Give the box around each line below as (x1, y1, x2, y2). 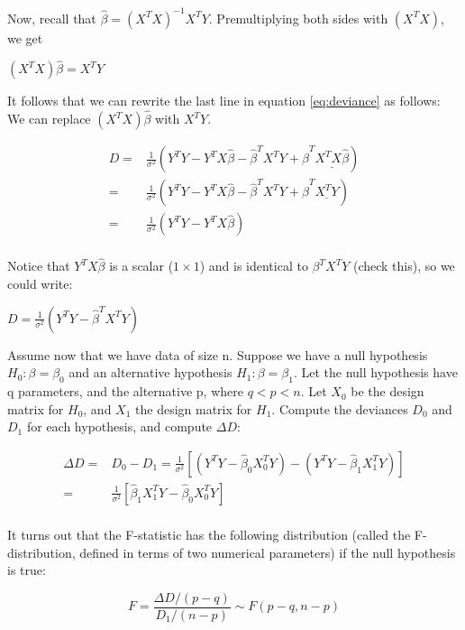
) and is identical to (199, 256, 308, 275)
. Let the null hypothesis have (293, 363, 458, 382)
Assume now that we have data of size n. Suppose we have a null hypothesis (7, 345, 428, 364)
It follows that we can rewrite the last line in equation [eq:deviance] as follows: (7, 91, 441, 110)
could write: (7, 274, 73, 293)
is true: (7, 561, 46, 579)
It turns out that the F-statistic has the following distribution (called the (7, 524, 411, 543)
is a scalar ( (109, 256, 174, 275)
